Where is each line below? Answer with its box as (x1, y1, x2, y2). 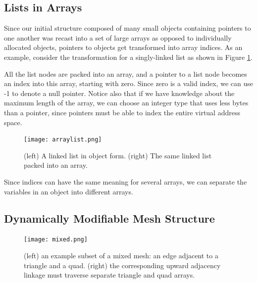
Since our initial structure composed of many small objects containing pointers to (4, 23, 251, 33)
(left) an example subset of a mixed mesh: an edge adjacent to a (24, 250, 218, 261)
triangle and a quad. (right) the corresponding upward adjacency (24, 260, 221, 270)
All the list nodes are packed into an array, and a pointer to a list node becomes (4, 68, 247, 79)
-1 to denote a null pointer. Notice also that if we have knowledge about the (4, 88, 235, 98)
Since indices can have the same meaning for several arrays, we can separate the (4, 176, 247, 187)
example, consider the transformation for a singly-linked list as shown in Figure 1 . (4, 51, 253, 62)
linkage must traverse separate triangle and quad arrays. (24, 270, 195, 280)
